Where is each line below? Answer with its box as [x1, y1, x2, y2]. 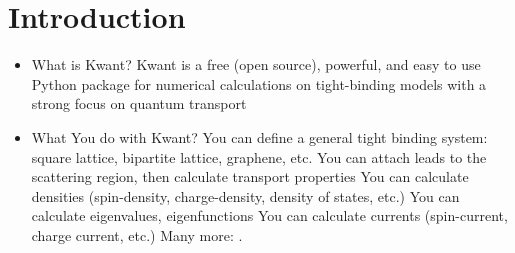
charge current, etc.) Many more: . [31, 224, 243, 245]
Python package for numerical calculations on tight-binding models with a [31, 73, 487, 94]
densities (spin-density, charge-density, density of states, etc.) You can [31, 185, 460, 206]
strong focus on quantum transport [31, 93, 247, 114]
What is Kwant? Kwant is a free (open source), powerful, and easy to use [31, 54, 481, 75]
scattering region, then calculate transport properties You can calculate [31, 166, 469, 187]
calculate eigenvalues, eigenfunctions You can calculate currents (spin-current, [31, 205, 508, 226]
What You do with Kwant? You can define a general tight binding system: [31, 126, 488, 147]
